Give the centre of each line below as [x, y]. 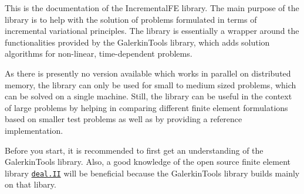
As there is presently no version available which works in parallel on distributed [148, 73]
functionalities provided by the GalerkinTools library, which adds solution [137, 42]
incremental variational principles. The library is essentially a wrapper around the [152, 31]
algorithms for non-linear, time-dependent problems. [99, 53]
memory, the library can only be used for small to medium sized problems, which [151, 84]
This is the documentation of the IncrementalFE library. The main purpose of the [152, 8]
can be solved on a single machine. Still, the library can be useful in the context [148, 96]
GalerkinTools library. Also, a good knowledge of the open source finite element [148, 162]
